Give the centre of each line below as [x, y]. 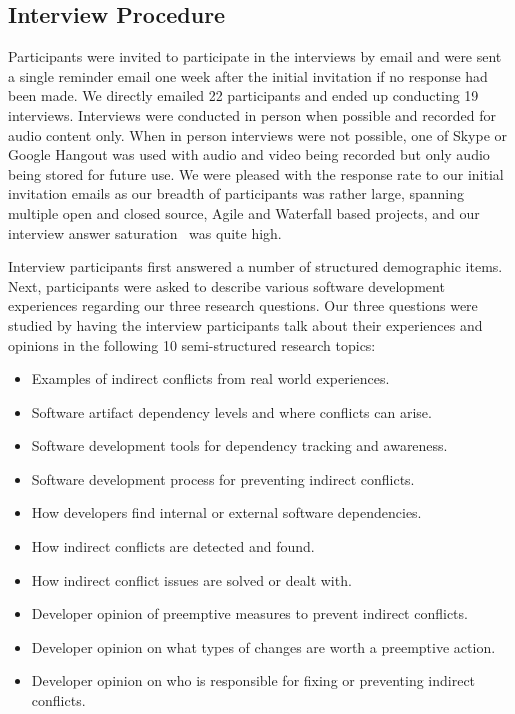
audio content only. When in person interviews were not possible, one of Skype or [258, 134]
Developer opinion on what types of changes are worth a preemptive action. [263, 646]
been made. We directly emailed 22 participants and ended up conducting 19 [243, 95]
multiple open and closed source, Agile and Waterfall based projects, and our [244, 212]
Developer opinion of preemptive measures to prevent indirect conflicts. [249, 613]
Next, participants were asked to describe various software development [226, 285]
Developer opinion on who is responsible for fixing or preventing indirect [253, 680]
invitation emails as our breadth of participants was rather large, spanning [236, 193]
